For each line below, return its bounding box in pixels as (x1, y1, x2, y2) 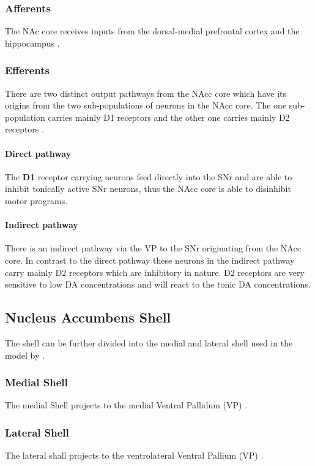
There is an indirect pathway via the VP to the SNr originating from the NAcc (5, 242, 301, 254)
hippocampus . (5, 36, 60, 49)
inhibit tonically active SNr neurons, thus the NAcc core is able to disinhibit (5, 182, 291, 195)
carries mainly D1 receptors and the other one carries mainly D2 (48, 110, 290, 123)
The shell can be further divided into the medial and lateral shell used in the (5, 336, 293, 349)
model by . (5, 348, 45, 361)
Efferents (5, 63, 50, 78)
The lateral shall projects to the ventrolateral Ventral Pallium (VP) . (5, 449, 264, 462)
